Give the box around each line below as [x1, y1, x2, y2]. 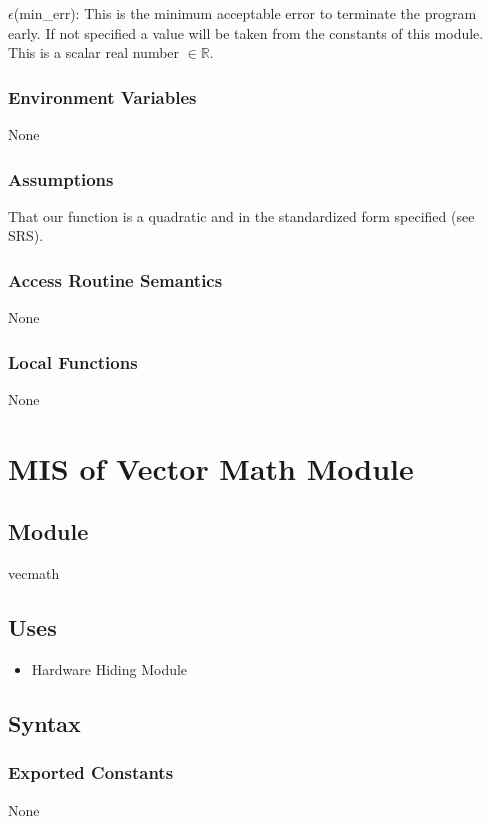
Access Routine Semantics [8, 267, 223, 292]
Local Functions [8, 349, 138, 374]
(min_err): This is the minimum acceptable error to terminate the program [13, 3, 477, 23]
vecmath [8, 563, 60, 584]
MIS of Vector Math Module [8, 447, 414, 488]
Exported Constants [8, 760, 174, 785]
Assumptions [8, 166, 114, 191]
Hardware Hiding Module [31, 659, 188, 679]
